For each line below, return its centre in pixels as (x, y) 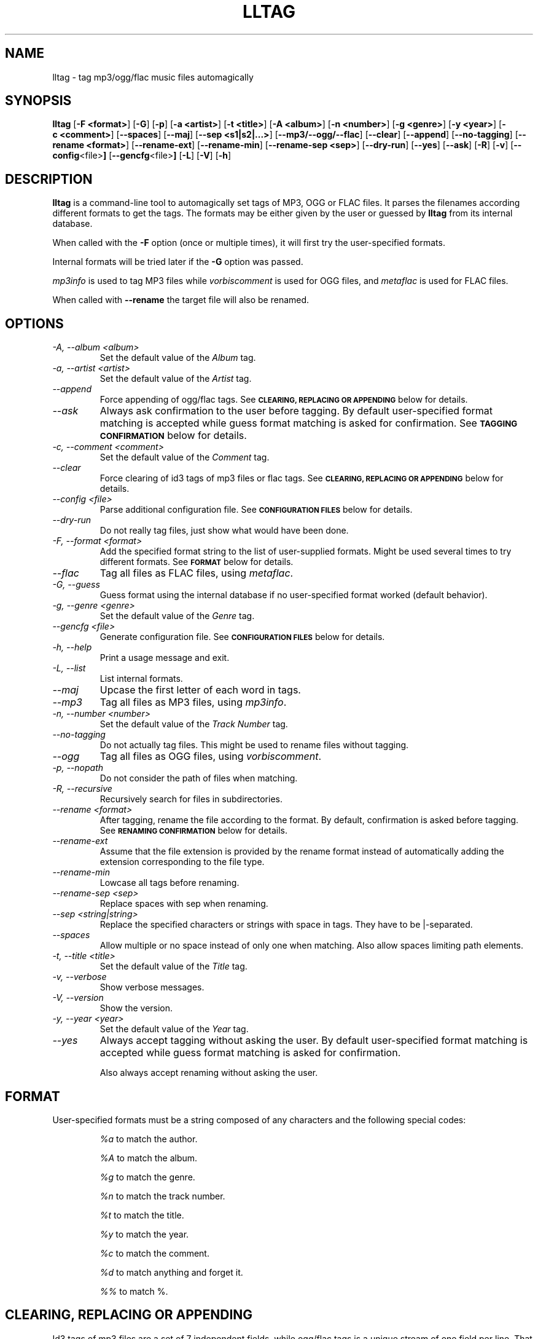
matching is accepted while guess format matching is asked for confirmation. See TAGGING (309, 423)
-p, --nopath (78, 768)
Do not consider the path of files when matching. (199, 778)
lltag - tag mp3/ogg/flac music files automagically (153, 77)
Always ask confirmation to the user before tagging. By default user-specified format (296, 411)
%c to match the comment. (154, 1253)
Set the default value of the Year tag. (174, 1029)
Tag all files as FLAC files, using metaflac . (197, 573)
